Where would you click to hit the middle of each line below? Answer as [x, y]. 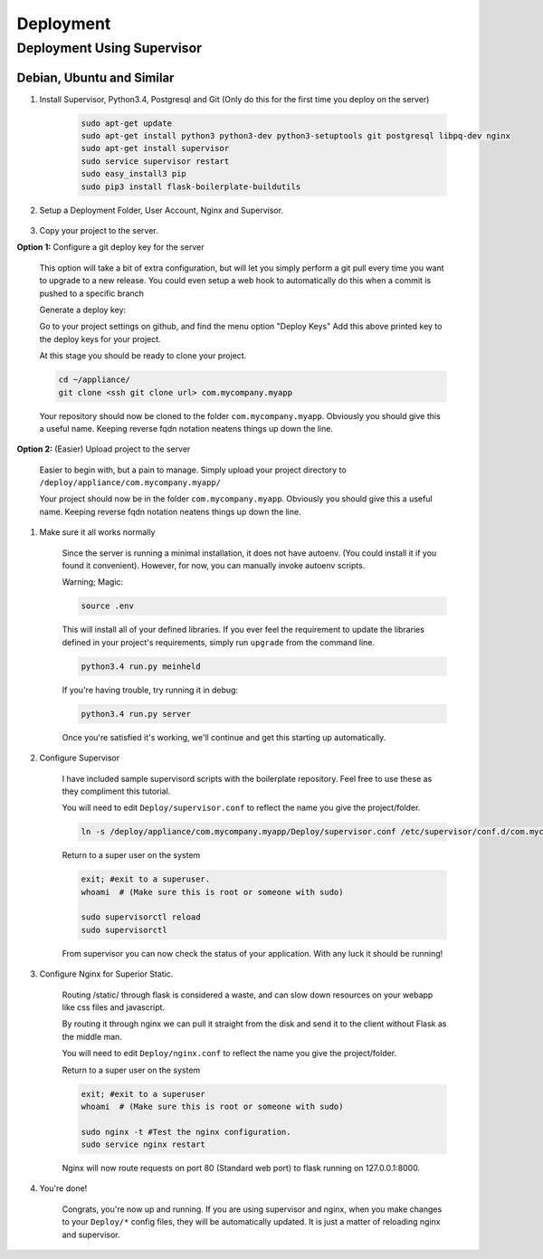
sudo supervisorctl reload [141, 917]
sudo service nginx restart [143, 1145]
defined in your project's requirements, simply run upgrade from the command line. [219, 642]
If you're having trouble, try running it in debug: [150, 690]
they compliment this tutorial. [116, 791]
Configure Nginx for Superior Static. [106, 974]
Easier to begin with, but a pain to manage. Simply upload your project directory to [193, 470]
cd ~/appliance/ [95, 380]
